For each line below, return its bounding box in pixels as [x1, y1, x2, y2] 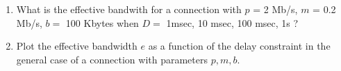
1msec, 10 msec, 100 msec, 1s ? [166, 15, 299, 30]
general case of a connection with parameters [16, 52, 208, 66]
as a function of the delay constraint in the [148, 39, 331, 53]
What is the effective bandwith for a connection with [16, 2, 242, 16]
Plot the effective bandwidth [16, 39, 138, 53]
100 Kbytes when [65, 15, 139, 30]
